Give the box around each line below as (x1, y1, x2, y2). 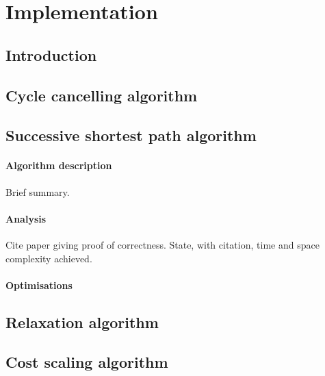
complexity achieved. (5, 251, 92, 265)
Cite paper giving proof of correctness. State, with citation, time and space (5, 237, 320, 251)
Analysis (5, 211, 47, 225)
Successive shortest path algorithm (5, 125, 257, 146)
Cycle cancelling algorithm (5, 84, 198, 105)
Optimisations (5, 277, 73, 292)
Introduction (5, 44, 97, 65)
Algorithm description (5, 158, 112, 173)
